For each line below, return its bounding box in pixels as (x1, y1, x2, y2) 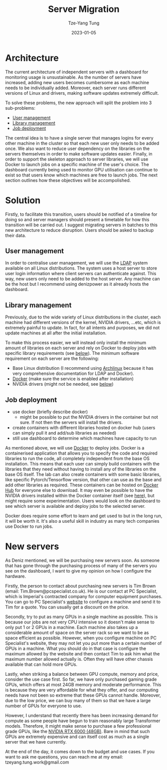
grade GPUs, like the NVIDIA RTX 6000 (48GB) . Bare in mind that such (5, 729, 150, 734)
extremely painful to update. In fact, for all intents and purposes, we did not (5, 325, 160, 331)
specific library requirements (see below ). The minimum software (5, 350, 140, 356)
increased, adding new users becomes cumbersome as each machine (5, 79, 150, 85)
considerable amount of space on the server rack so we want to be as (5, 629, 149, 635)
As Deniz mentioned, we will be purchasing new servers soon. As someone (5, 557, 160, 563)
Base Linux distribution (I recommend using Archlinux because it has (12, 365, 154, 371)
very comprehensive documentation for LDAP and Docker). (12, 370, 135, 377)
